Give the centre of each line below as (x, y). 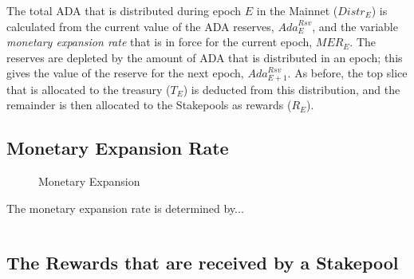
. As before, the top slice (347, 73)
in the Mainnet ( (297, 10)
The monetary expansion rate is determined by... (125, 208)
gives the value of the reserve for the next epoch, (125, 73)
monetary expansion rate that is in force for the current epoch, (160, 42)
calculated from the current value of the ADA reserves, (140, 26)
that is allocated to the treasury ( (89, 89)
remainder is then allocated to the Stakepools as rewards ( (149, 105)
